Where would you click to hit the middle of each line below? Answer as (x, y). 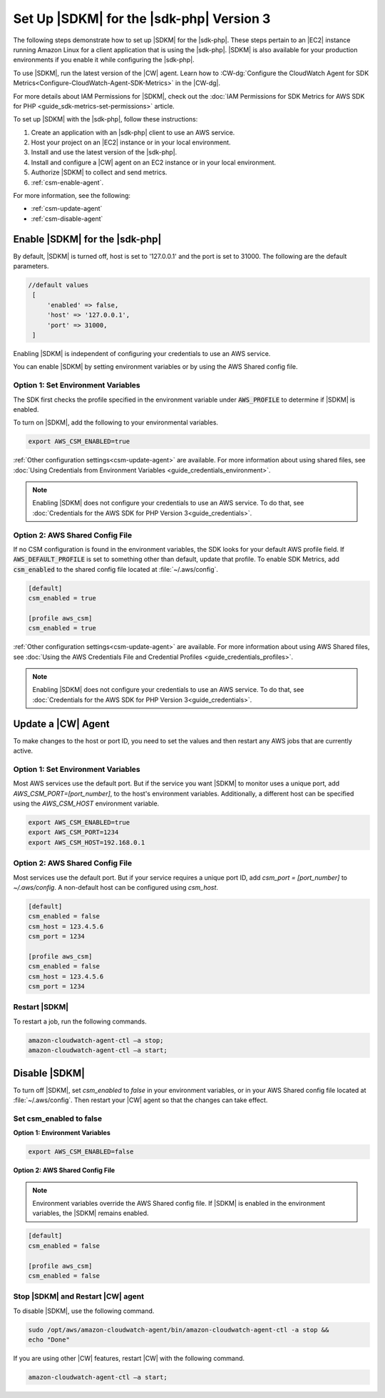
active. (23, 751)
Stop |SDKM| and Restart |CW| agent (78, 1297)
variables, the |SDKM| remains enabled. (91, 1213)
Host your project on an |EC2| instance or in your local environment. (131, 142)
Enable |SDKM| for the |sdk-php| (87, 239)
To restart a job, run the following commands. (80, 1021)
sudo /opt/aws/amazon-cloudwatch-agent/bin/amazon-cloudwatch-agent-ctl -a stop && (179, 1330)
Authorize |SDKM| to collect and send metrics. (99, 172)
